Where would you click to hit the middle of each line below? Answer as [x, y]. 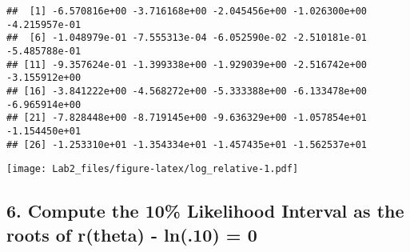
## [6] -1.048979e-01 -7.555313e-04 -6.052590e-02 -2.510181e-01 [187, 38]
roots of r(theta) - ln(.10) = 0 [132, 234]
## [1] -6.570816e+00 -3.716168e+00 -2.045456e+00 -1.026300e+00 [187, 11]
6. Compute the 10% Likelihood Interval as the [205, 211]
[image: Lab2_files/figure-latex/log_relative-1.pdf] [153, 169]
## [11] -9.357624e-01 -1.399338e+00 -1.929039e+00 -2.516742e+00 [187, 64]
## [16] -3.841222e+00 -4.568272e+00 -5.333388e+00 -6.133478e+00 [187, 91]
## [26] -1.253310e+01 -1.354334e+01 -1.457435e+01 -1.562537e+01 [187, 144]
